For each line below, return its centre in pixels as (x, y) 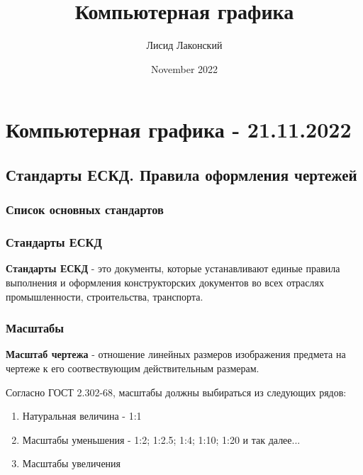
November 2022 (184, 68)
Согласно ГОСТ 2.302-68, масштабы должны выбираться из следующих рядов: (176, 392)
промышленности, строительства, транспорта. (105, 296)
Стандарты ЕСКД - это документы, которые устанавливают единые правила (173, 268)
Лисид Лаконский (184, 45)
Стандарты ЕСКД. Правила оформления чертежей (181, 174)
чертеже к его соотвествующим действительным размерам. (133, 368)
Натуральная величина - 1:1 (82, 416)
